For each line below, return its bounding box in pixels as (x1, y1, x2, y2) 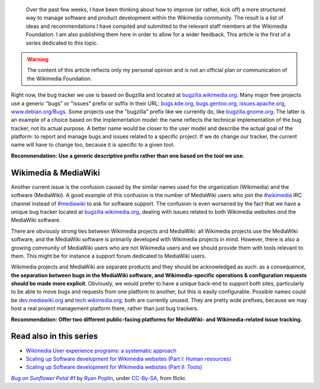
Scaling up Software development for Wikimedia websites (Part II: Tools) (25, 363, 203, 371)
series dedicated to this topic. (25, 39, 98, 46)
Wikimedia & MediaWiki (11, 167, 100, 178)
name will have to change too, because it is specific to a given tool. (11, 141, 175, 148)
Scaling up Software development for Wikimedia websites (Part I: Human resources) (25, 355, 231, 362)
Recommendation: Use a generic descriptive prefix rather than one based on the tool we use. (11, 152, 245, 159)
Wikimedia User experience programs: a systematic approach (25, 347, 177, 354)
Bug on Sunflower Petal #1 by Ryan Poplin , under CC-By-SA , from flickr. (11, 374, 187, 381)
